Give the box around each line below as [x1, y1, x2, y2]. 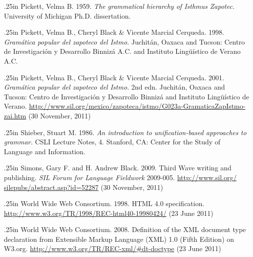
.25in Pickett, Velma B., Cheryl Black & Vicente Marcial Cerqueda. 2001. [4, 72, 225, 82]
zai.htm [4, 110, 26, 120]
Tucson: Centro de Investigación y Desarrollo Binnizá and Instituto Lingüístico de [4, 91, 249, 101]
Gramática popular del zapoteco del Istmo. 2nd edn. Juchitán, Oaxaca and [4, 82, 225, 92]
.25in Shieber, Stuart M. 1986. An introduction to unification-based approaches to [4, 127, 247, 137]
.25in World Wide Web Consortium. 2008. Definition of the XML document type [4, 224, 246, 234]
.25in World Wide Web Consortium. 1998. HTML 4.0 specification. [4, 198, 205, 209]
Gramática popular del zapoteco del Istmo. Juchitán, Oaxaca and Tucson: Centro [4, 36, 245, 47]
